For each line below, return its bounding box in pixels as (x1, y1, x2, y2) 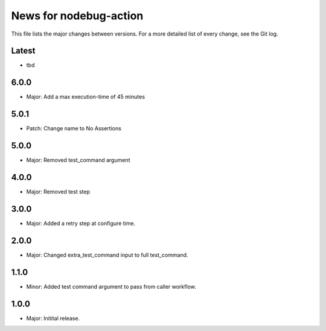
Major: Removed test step (26, 188, 91, 195)
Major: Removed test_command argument (26, 157, 130, 164)
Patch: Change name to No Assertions (26, 125, 122, 132)
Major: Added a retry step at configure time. (26, 219, 136, 227)
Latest (11, 46, 36, 56)
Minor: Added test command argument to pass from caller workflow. (26, 283, 196, 290)
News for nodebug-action (11, 9, 144, 22)
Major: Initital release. (26, 314, 80, 322)
